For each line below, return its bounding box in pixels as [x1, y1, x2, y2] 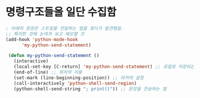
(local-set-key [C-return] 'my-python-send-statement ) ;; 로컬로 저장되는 [13, 64, 195, 70]
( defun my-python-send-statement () [8, 53, 100, 59]
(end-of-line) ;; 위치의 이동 [13, 69, 83, 75]
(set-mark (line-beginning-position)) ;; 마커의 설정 [13, 75, 144, 81]
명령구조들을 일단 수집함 [5, 5, 117, 19]
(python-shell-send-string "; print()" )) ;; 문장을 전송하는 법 [13, 86, 167, 92]
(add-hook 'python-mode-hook [5, 36, 78, 42]
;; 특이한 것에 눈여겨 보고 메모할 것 [5, 31, 85, 37]
